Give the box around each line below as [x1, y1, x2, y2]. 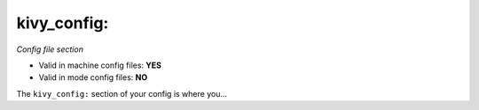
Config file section [16, 44, 84, 55]
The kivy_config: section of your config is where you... [16, 88, 228, 99]
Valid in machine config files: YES [38, 60, 162, 70]
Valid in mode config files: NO [38, 72, 148, 83]
